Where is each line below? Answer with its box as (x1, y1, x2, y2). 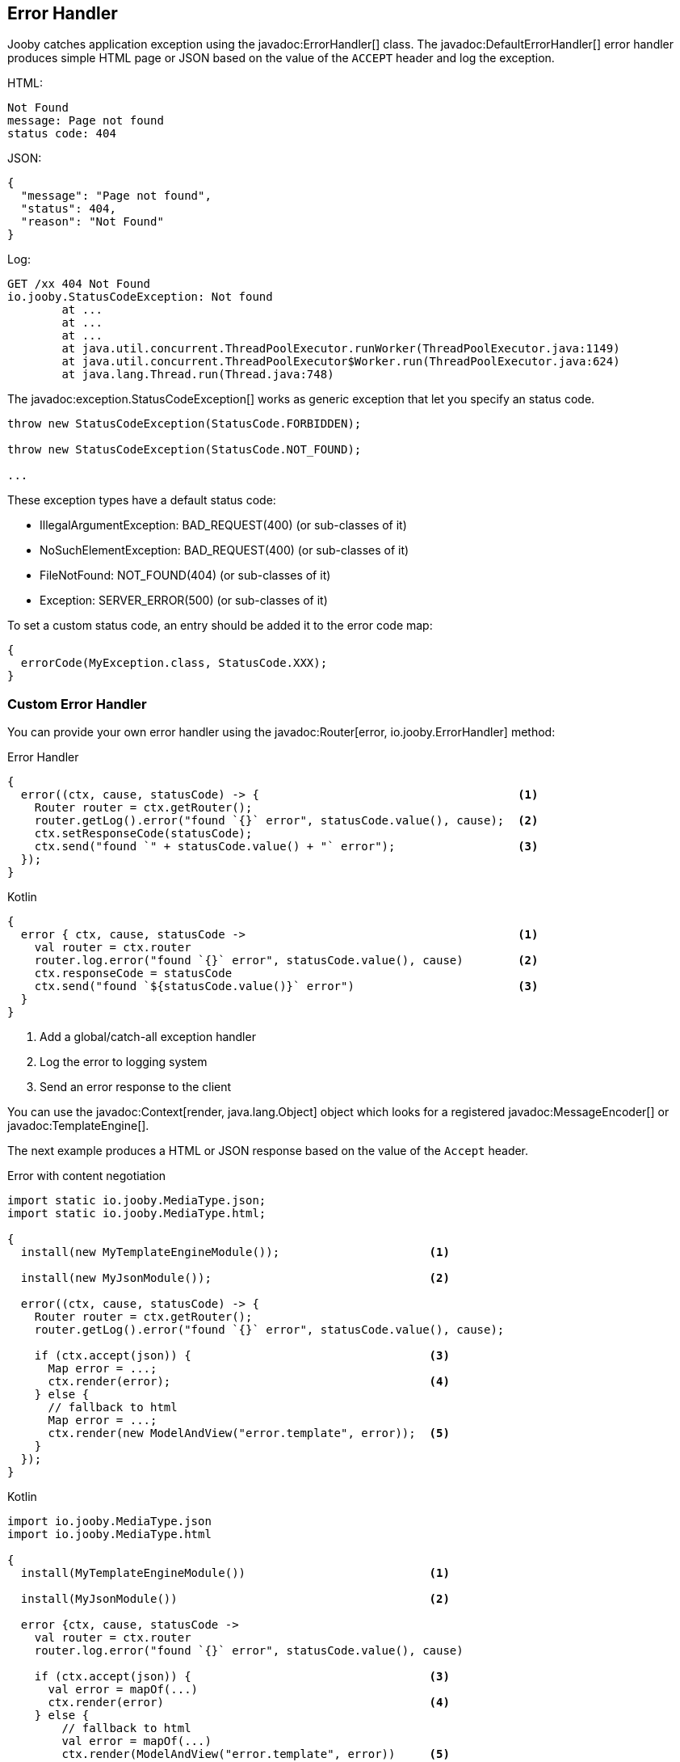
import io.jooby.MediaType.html (7, 1528, 212, 1541)
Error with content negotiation (7, 1169, 166, 1183)
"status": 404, (20, 202, 116, 216)
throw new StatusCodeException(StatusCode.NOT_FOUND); (7, 443, 362, 457)
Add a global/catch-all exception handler (40, 1030, 256, 1044)
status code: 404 (7, 127, 116, 141)
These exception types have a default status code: (7, 493, 276, 508)
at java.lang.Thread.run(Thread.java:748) (61, 368, 334, 381)
